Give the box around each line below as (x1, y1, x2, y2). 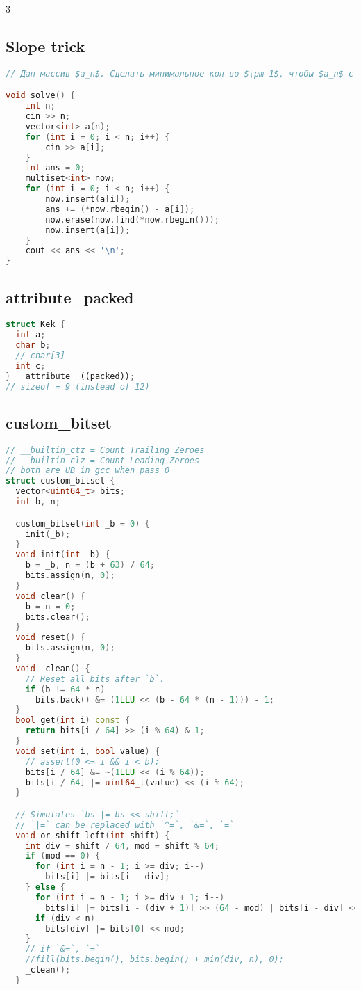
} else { (25, 882, 65, 893)
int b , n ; (15, 497, 60, 507)
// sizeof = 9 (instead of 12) (6, 381, 150, 392)
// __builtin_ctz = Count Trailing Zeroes (6, 445, 205, 455)
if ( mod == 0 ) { (25, 851, 101, 861)
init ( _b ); (25, 529, 71, 539)
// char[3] (15, 351, 65, 361)
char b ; (15, 340, 51, 351)
